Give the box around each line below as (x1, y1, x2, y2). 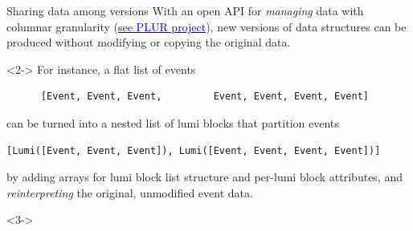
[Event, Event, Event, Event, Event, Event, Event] (40, 91, 370, 103)
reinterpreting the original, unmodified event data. (6, 184, 253, 201)
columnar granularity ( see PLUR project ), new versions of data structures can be (6, 18, 407, 34)
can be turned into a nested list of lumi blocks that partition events (6, 114, 339, 131)
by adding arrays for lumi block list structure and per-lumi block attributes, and (6, 168, 403, 185)
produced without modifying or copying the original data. (6, 34, 291, 51)
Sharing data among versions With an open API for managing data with (6, 2, 364, 18)
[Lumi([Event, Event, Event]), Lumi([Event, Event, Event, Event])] (6, 144, 381, 156)
